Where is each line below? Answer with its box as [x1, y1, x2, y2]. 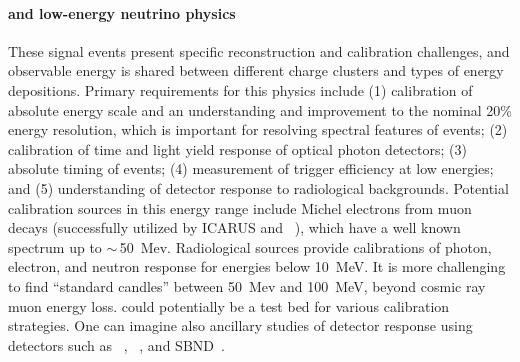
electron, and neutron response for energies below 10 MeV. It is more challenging [8, 256, 506, 277]
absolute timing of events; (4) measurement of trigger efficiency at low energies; [8, 158, 494, 179]
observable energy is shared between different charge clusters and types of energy [8, 60, 504, 81]
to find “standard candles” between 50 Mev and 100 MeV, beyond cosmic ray [8, 275, 486, 296]
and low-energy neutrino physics [8, 2, 236, 23]
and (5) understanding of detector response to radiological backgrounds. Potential [8, 177, 509, 198]
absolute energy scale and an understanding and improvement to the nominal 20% [8, 99, 512, 120]
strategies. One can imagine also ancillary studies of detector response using [8, 315, 473, 336]
